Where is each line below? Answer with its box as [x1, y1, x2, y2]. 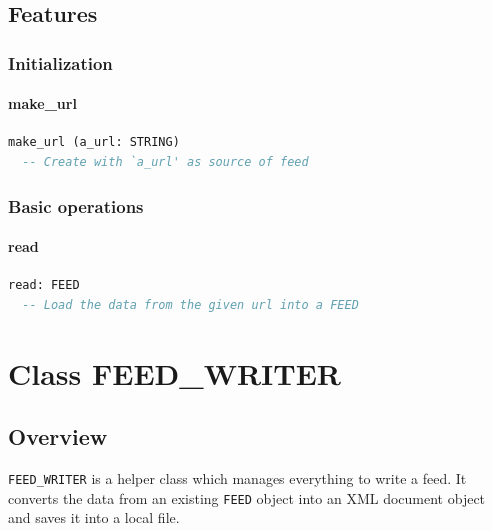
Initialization [8, 50, 113, 75]
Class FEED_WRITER [8, 352, 342, 393]
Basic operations [8, 193, 144, 218]
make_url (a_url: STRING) [8, 135, 180, 150]
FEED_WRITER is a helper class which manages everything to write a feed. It [8, 468, 467, 489]
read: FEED [8, 278, 80, 293]
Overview [8, 421, 108, 452]
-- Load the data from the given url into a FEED [22, 297, 359, 312]
